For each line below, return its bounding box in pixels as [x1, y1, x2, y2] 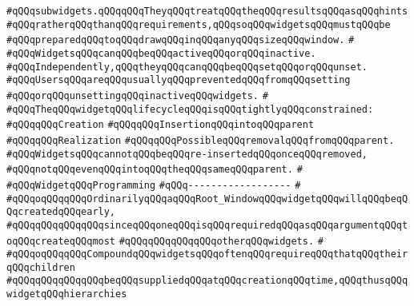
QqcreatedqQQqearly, [6, 206, 116, 218]
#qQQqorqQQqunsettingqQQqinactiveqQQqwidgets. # [6, 89, 268, 101]
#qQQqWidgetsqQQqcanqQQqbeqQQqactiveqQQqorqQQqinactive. [6, 47, 316, 59]
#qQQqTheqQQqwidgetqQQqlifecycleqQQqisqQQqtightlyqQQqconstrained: [6, 103, 374, 115]
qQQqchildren [6, 261, 75, 273]
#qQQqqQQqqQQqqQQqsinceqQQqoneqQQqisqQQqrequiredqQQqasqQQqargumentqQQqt [6, 219, 408, 231]
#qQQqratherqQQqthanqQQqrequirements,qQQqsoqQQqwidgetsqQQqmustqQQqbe [6, 18, 391, 30]
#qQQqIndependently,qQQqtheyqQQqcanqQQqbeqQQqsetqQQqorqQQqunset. [6, 61, 368, 73]
